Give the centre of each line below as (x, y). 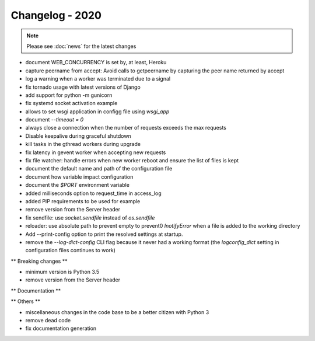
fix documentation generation (61, 328)
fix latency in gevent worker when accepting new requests (96, 152)
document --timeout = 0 (55, 120)
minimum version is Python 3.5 (62, 272)
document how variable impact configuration (79, 177)
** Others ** (26, 301)
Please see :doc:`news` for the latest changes (81, 46)
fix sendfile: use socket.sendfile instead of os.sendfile (90, 218)
